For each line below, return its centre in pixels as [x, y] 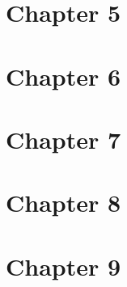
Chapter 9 [63, 266]
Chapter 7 [63, 139]
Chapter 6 [63, 76]
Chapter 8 [63, 203]
